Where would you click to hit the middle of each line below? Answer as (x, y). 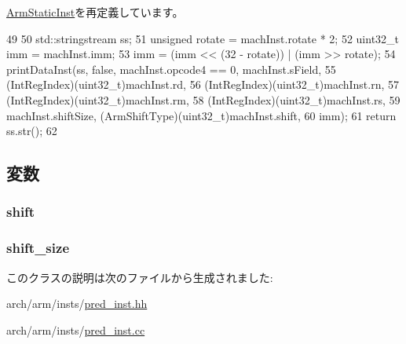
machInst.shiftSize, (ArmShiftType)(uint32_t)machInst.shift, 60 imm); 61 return (201, 115)
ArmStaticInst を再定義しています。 (95, 12)
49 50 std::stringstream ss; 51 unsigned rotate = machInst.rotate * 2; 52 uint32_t (203, 38)
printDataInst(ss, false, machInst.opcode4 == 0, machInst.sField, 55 (171, 69)
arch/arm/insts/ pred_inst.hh (77, 304)
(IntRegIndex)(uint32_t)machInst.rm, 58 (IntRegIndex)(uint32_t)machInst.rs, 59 (203, 99)
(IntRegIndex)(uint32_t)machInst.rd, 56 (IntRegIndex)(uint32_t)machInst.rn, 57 (203, 84)
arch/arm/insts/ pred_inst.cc (76, 329)
